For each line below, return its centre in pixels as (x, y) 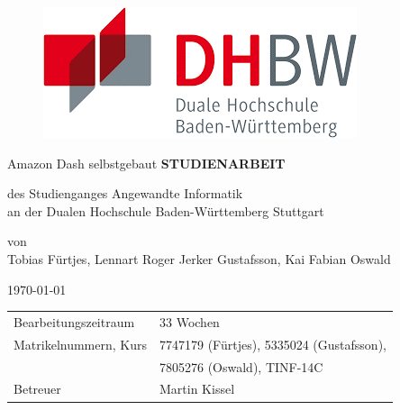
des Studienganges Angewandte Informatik (125, 193)
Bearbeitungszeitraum (74, 321)
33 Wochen (190, 321)
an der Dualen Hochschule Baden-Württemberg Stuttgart (166, 210)
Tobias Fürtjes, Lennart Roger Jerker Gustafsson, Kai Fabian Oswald (199, 258)
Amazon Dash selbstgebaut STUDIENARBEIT (146, 163)
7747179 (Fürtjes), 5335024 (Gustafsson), (273, 344)
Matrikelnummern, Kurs (80, 344)
